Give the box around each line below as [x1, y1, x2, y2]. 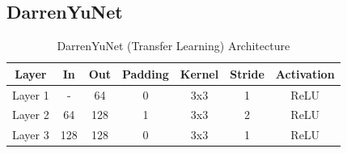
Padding [122, 65, 169, 82]
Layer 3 [12, 126, 49, 143]
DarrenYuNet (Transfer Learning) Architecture [57, 37, 290, 54]
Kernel [180, 65, 219, 82]
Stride [230, 65, 264, 82]
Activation [275, 65, 335, 82]
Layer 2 [12, 106, 49, 123]
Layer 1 [12, 86, 49, 103]
